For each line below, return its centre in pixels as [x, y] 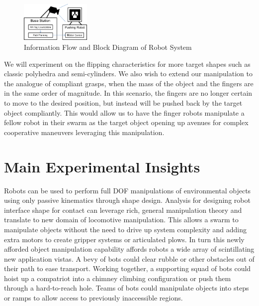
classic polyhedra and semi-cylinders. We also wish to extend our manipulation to [128, 74]
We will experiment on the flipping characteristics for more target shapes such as [127, 64]
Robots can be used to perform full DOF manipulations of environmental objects [128, 190]
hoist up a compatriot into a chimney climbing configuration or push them [118, 278]
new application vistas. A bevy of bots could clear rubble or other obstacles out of [129, 258]
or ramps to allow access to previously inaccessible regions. [93, 298]
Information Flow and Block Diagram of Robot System [108, 47]
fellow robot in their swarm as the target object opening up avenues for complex [126, 122]
